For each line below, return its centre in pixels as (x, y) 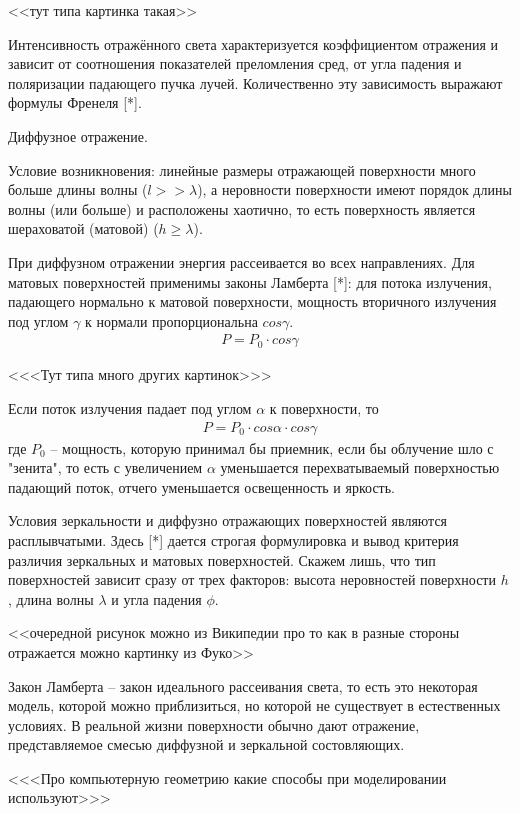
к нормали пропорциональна (171, 320)
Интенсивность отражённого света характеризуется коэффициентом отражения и (253, 43)
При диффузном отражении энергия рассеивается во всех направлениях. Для (241, 261)
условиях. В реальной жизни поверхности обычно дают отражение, (214, 724)
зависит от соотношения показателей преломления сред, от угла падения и (235, 63)
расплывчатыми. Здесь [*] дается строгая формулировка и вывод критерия (233, 539)
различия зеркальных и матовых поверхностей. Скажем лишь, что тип (222, 559)
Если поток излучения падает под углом (130, 407)
